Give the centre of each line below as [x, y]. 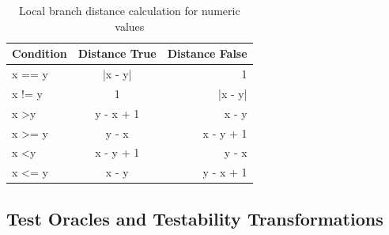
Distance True [117, 53]
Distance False [207, 53]
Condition [40, 53]
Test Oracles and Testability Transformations [195, 218]
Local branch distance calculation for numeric [129, 10]
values [130, 26]
